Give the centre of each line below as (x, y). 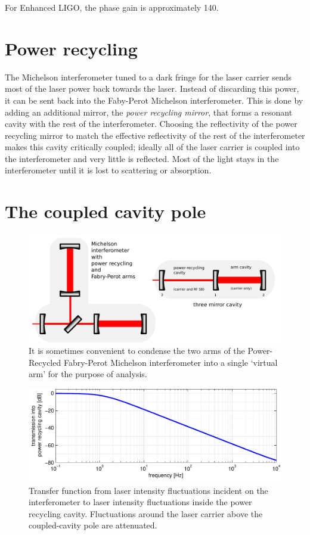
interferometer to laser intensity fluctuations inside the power (140, 502)
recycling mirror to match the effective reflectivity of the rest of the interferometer (155, 135)
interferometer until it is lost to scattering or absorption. (108, 170)
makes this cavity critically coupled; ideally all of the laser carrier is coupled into (152, 147)
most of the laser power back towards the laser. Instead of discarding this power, (152, 88)
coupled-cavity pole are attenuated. (93, 525)
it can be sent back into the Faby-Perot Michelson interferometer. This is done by (154, 100)
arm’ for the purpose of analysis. (88, 374)
